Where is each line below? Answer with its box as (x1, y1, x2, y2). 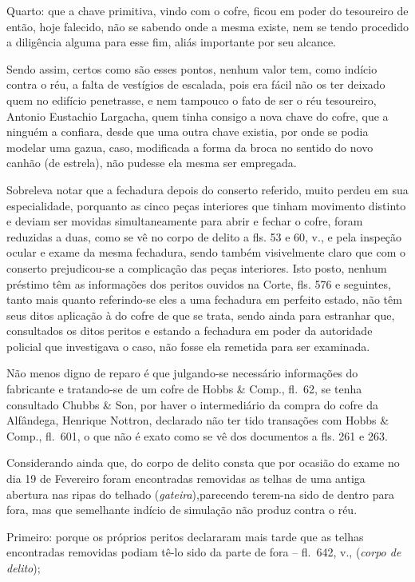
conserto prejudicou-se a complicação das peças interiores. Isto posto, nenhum (6, 259, 387, 276)
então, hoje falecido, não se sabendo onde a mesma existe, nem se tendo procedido (6, 18, 409, 34)
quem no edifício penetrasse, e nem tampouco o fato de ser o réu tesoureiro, (6, 91, 377, 108)
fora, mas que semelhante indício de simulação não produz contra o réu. (6, 501, 358, 518)
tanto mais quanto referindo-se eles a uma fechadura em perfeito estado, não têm (6, 291, 402, 308)
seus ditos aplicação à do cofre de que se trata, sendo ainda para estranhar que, (6, 306, 395, 323)
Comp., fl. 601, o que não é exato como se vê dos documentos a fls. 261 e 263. (6, 427, 388, 444)
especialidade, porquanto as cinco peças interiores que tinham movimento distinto (6, 197, 406, 213)
